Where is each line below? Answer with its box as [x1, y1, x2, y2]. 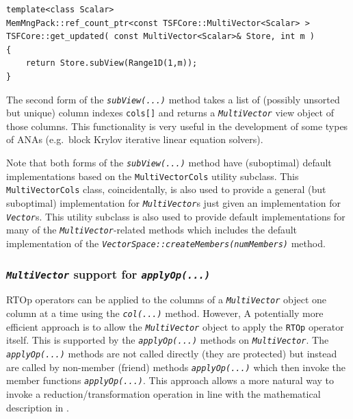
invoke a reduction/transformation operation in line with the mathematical [6, 387, 321, 401]
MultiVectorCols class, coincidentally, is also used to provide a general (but [6, 182, 326, 196]
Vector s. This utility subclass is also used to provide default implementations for [6, 209, 345, 223]
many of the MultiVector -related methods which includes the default [6, 223, 298, 237]
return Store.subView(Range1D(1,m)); [25, 58, 198, 68]
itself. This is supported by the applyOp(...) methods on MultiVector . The [6, 333, 329, 347]
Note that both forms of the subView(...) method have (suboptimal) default [6, 155, 332, 170]
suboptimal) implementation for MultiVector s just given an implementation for [6, 196, 341, 210]
